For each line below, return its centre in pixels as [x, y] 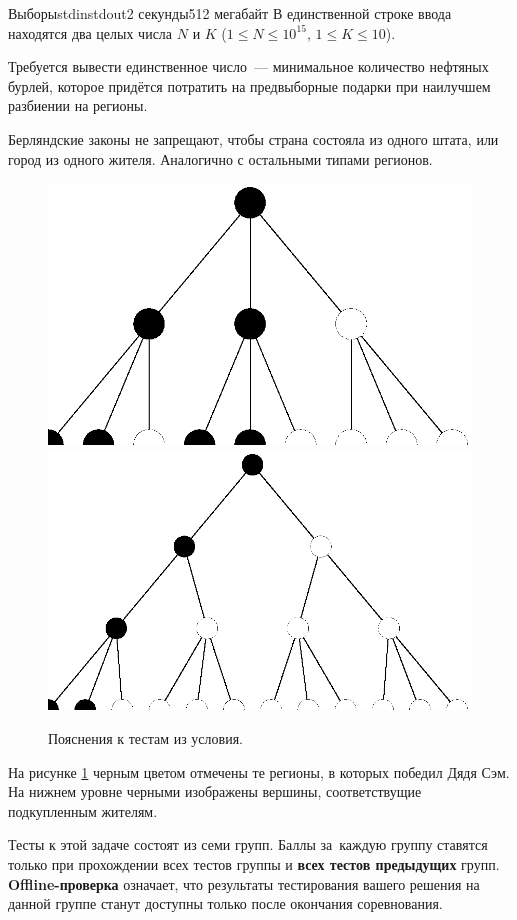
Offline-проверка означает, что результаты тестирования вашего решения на [244, 883]
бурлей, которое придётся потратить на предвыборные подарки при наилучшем [249, 85]
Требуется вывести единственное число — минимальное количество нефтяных [248, 66]
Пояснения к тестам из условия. [145, 737]
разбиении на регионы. [78, 105]
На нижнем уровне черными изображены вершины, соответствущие [215, 791]
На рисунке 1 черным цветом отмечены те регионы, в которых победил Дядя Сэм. [259, 771]
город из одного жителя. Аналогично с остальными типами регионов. [220, 158]
